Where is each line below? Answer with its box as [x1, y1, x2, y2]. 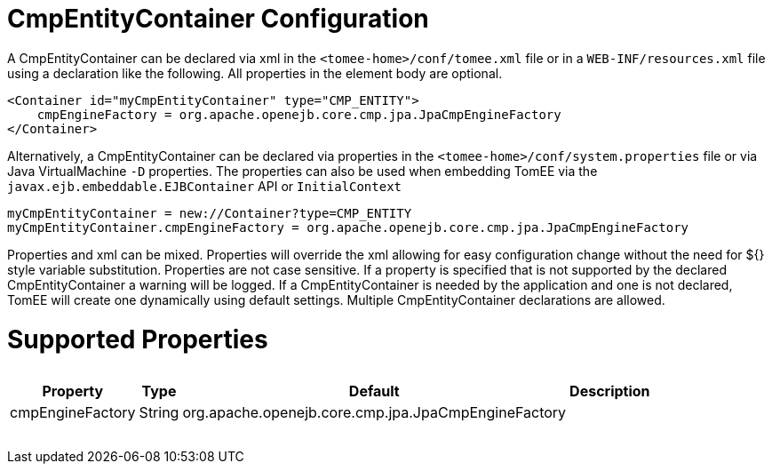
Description [569, 381, 650, 400]
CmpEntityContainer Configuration [7, 4, 429, 34]
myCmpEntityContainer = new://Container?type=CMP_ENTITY [7, 205, 412, 220]
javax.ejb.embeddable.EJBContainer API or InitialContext [7, 178, 402, 194]
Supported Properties [7, 323, 268, 355]
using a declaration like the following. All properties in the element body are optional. [7, 65, 503, 81]
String [139, 403, 179, 421]
